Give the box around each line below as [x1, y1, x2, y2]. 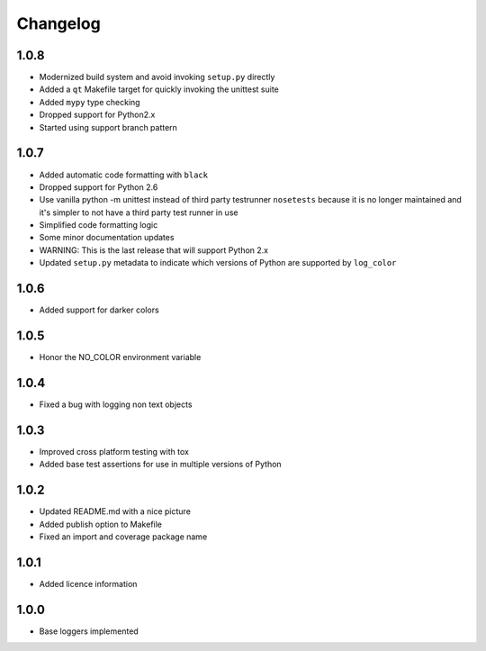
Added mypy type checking [39, 96, 140, 107]
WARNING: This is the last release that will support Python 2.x [39, 244, 269, 256]
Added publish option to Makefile [39, 519, 162, 529]
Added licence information [39, 578, 138, 589]
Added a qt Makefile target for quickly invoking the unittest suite [39, 84, 279, 95]
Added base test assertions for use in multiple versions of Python [39, 459, 283, 470]
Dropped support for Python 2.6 [39, 181, 158, 193]
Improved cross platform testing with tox [39, 446, 189, 457]
